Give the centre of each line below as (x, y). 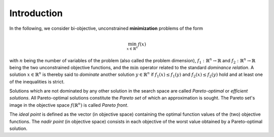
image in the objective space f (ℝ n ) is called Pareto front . (69, 105)
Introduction (36, 13)
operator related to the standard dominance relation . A (197, 67)
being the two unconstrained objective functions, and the (69, 67)
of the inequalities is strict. (37, 81)
